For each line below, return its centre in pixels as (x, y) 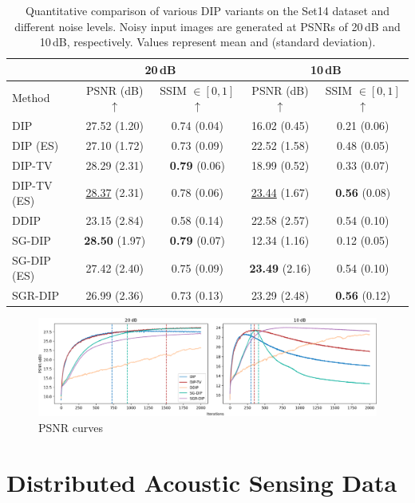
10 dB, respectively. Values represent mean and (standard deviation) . (207, 42)
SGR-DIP (36, 295)
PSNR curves (71, 427)
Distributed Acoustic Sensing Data (202, 482)
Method (31, 98)
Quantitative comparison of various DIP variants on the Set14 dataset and (207, 10)
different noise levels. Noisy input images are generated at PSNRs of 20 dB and (207, 26)
